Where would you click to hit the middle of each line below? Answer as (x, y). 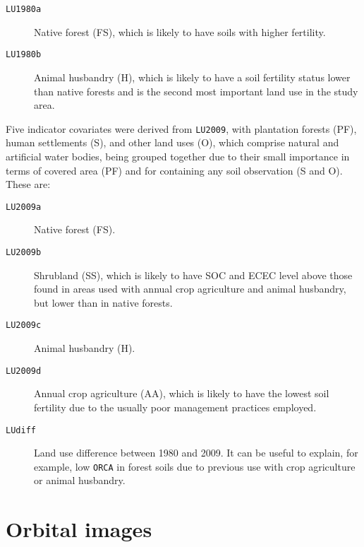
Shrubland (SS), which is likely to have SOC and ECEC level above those (193, 275)
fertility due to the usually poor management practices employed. (175, 407)
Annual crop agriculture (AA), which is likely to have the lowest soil (182, 393)
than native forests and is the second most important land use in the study (196, 91)
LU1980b (24, 55)
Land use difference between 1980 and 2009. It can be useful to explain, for (196, 453)
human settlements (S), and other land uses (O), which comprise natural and (172, 142)
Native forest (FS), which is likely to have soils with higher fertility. (180, 31)
